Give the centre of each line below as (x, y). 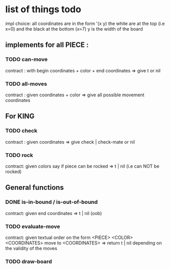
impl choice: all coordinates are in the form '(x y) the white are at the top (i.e (85, 23)
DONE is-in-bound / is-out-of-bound (52, 202)
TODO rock (19, 155)
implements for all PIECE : (47, 45)
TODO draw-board (29, 261)
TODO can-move (27, 60)
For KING (20, 116)
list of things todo (43, 9)
